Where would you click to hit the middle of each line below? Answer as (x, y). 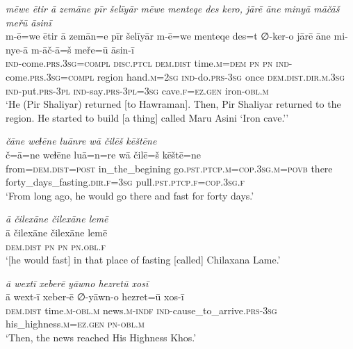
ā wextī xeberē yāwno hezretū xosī (77, 283)
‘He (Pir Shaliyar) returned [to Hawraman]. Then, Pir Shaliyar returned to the (173, 104)
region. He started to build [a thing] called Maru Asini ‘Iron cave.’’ (147, 117)
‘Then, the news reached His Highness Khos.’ (101, 338)
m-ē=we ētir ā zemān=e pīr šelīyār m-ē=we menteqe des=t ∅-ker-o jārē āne (168, 36)
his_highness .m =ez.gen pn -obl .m (75, 324)
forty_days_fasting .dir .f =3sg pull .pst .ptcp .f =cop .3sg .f (125, 182)
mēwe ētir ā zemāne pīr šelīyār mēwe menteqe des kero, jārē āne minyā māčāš (173, 8)
